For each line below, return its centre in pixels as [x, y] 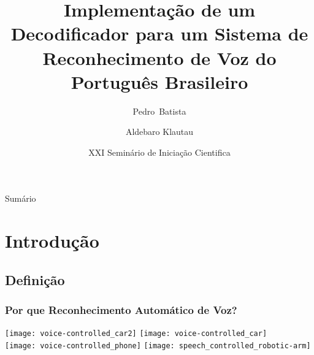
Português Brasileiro [159, 81]
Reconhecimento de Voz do [159, 57]
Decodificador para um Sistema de [159, 33]
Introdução [52, 241]
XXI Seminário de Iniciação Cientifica [159, 152]
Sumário [21, 198]
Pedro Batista [159, 111]
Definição [35, 279]
